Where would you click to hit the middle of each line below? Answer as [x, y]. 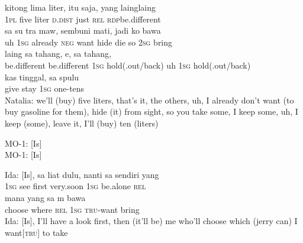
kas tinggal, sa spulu [42, 77]
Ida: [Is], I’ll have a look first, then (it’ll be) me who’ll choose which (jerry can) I [151, 221]
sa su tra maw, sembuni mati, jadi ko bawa [83, 30]
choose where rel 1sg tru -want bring [72, 209]
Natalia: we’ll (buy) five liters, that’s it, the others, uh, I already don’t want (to [149, 100]
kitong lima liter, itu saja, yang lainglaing [80, 7]
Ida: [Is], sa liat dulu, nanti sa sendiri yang [82, 174]
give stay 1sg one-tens [45, 88]
